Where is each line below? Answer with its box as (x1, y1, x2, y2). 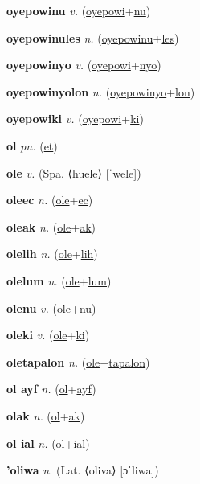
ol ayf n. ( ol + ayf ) (6, 380, 96, 397)
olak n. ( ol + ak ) (6, 407, 85, 424)
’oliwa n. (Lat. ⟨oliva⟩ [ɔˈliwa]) (6, 461, 159, 478)
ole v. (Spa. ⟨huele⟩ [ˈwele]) (6, 164, 141, 181)
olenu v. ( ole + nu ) (6, 299, 96, 316)
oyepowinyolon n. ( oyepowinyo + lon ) (6, 83, 195, 100)
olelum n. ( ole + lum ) (6, 272, 112, 289)
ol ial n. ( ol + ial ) (6, 434, 90, 451)
